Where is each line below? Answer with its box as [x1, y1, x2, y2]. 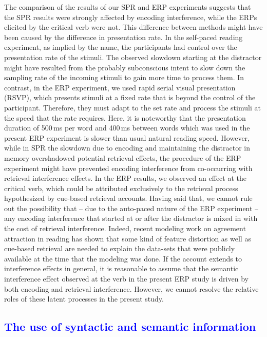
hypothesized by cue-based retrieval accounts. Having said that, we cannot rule [4, 193, 253, 203]
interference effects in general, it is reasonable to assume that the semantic [4, 263, 239, 274]
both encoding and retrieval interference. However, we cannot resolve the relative [4, 283, 259, 294]
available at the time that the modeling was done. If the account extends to [4, 253, 242, 264]
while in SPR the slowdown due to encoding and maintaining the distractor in [4, 142, 250, 153]
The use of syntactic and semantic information [4, 319, 256, 334]
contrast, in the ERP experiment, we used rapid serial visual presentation [4, 82, 236, 92]
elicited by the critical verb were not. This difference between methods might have [4, 22, 263, 32]
